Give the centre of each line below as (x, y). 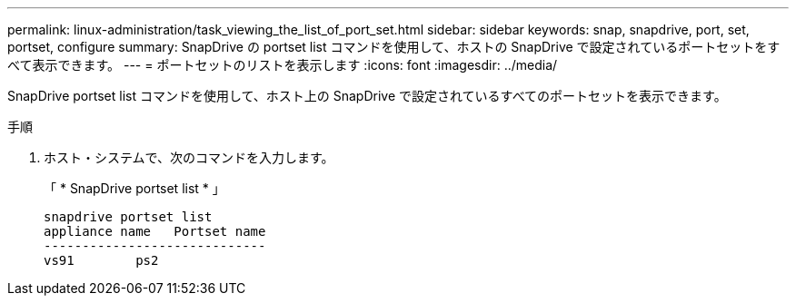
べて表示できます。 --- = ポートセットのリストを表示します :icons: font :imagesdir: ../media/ (283, 65)
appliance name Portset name (155, 231)
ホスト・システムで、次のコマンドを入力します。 (189, 157)
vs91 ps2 (101, 260)
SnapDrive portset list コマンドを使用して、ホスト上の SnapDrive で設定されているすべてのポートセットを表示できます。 (367, 96)
